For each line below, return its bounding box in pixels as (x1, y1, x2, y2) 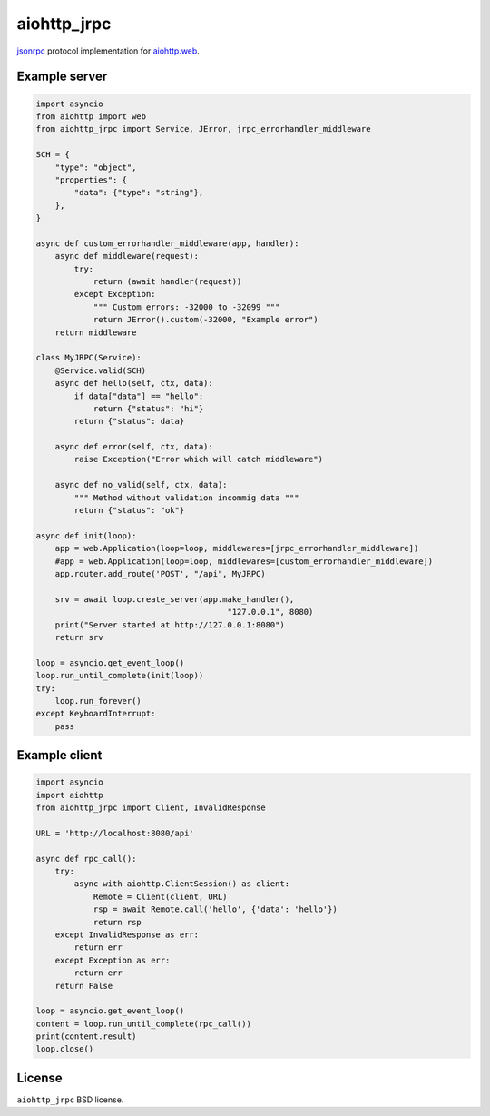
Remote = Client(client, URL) (93, 891, 228, 902)
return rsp (93, 917, 142, 927)
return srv (54, 632, 103, 642)
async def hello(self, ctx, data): (54, 378, 213, 389)
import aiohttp (35, 790, 103, 800)
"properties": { (54, 174, 127, 185)
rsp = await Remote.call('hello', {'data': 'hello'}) (93, 904, 338, 914)
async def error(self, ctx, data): (54, 441, 213, 452)
